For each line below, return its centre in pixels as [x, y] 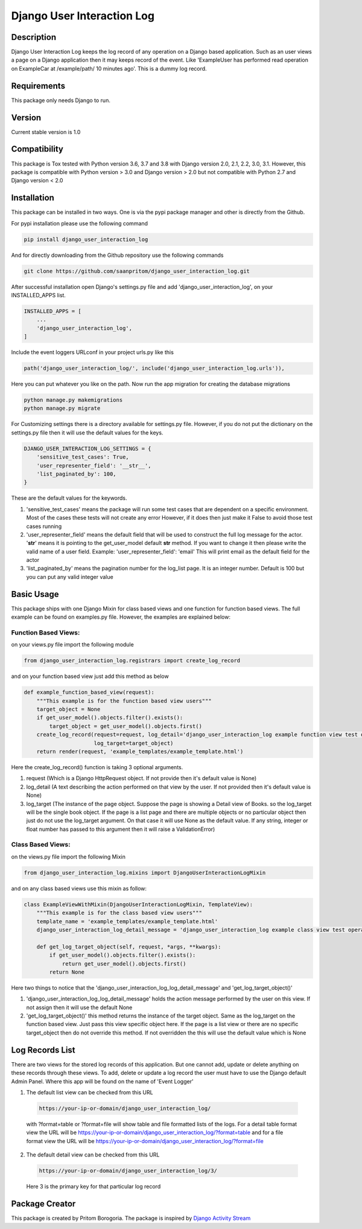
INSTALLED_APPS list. [39, 295]
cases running [44, 526]
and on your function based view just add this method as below [90, 676]
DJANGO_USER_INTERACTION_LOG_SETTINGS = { [87, 448]
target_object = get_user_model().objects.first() [125, 726]
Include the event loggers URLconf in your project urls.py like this [93, 352]
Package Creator [43, 1203]
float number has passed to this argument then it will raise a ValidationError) [121, 829]
